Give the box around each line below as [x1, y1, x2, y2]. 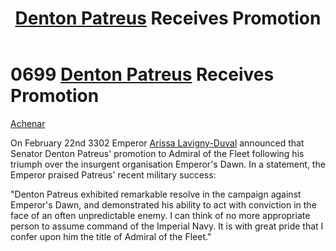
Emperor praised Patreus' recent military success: [10, 168, 217, 181]
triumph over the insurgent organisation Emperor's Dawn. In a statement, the [10, 158, 326, 170]
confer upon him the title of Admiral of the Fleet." [10, 230, 212, 242]
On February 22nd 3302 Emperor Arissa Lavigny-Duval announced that [10, 137, 305, 149]
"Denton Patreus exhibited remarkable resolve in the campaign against [10, 188, 302, 200]
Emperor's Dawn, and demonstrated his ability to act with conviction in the [10, 198, 317, 211]
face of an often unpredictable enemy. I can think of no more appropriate [10, 209, 311, 221]
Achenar [10, 117, 46, 129]
